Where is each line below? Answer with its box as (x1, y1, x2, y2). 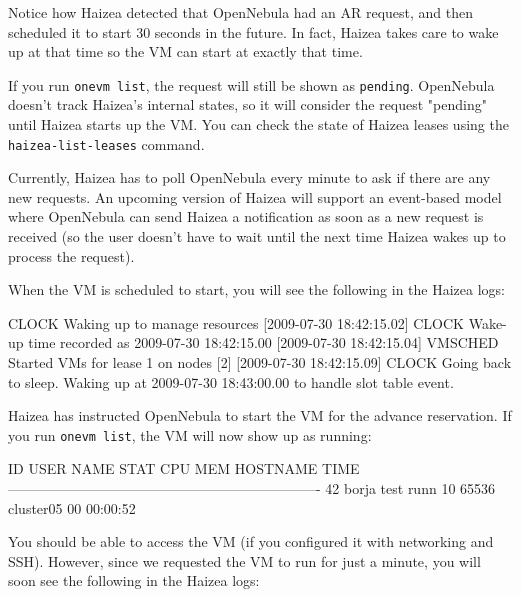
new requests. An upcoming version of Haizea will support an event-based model (8, 186, 502, 207)
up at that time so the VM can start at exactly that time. (8, 41, 363, 62)
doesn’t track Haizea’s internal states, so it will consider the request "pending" (8, 94, 487, 115)
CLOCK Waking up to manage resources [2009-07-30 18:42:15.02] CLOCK (8, 312, 464, 333)
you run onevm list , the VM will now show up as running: (8, 424, 372, 445)
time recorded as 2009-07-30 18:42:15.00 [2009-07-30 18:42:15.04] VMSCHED (28, 332, 499, 353)
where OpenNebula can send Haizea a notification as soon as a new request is (8, 206, 484, 227)
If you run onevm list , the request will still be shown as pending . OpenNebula (8, 74, 495, 95)
